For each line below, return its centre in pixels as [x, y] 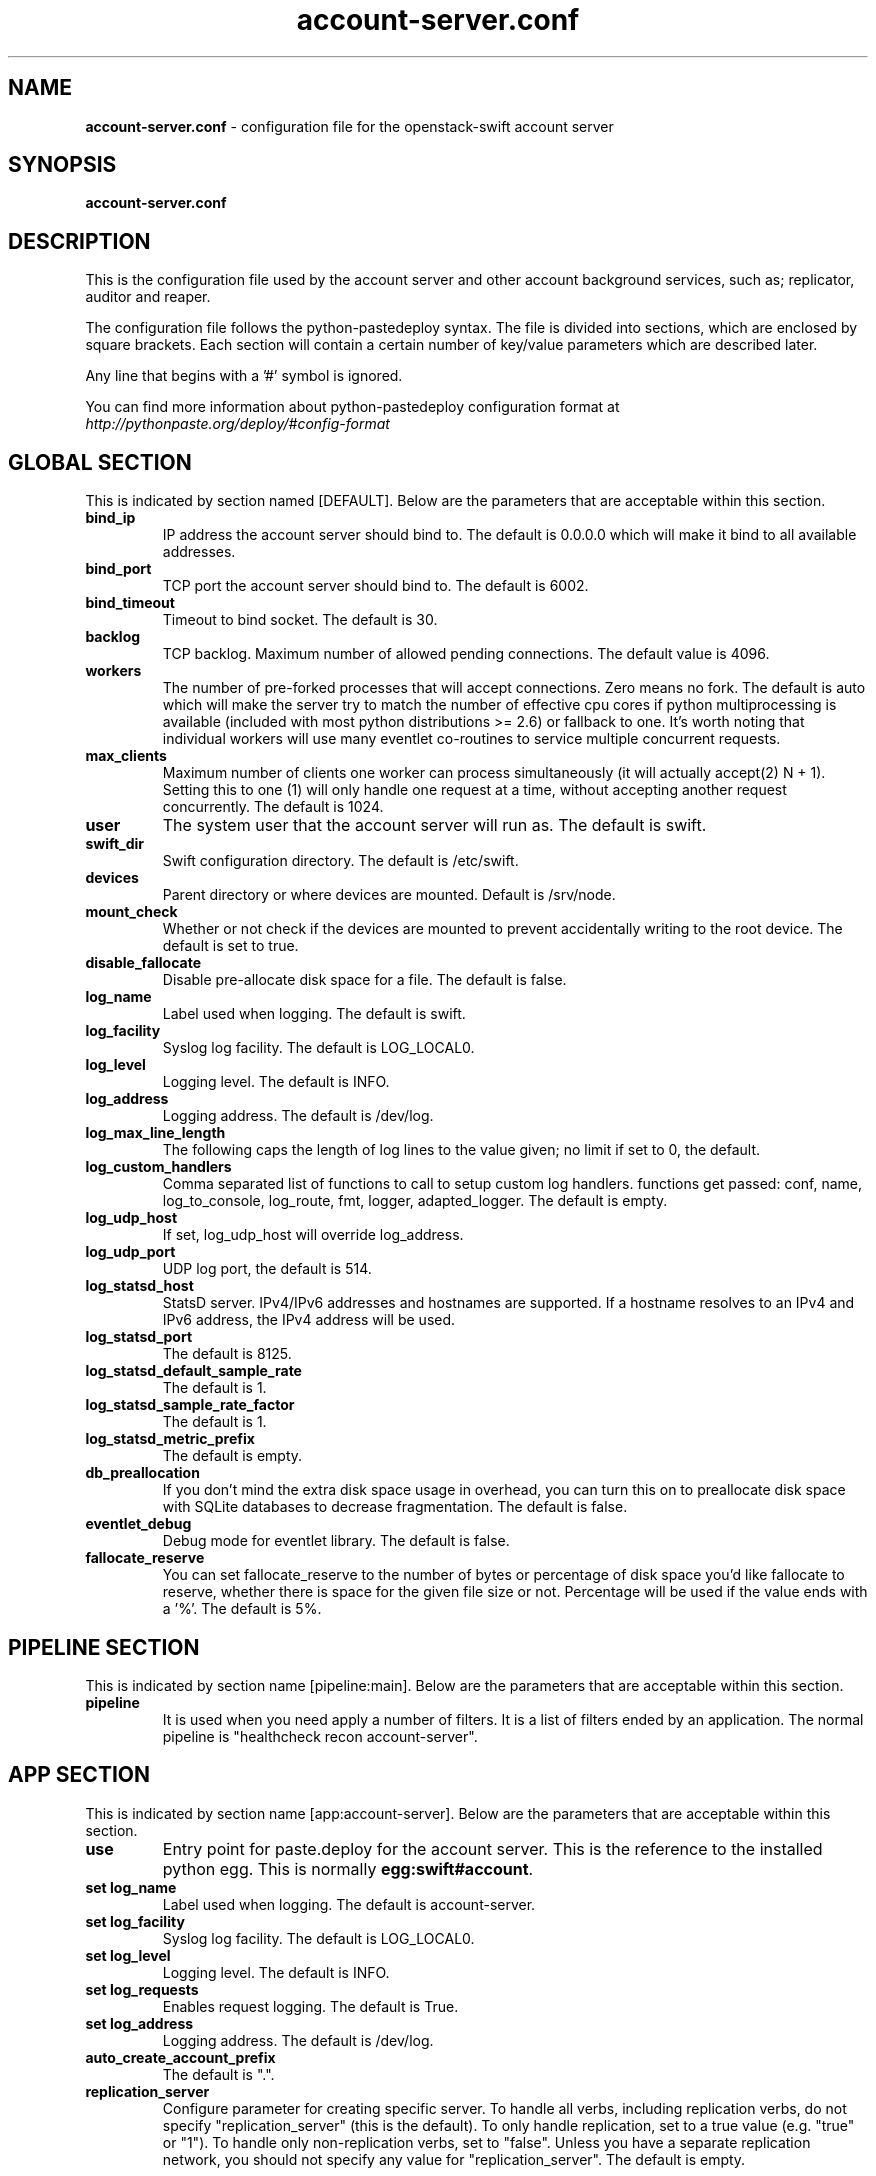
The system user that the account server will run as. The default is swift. [434, 825]
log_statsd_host [139, 1286]
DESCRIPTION [79, 241]
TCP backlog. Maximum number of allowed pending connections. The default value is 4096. [466, 654]
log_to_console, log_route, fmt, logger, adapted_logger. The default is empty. [415, 1201]
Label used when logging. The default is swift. [314, 1014]
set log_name [131, 1887]
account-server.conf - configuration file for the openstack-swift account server [349, 126]
